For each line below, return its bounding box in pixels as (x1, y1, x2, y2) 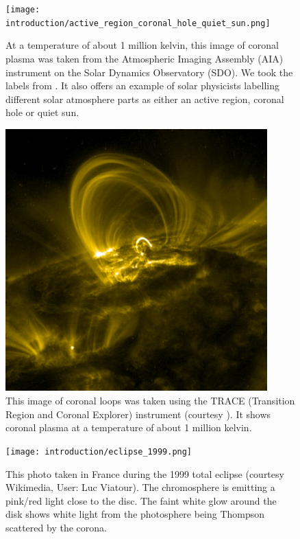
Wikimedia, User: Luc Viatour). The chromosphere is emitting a (5, 480, 275, 494)
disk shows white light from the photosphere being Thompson (5, 507, 265, 521)
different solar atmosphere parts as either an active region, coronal (5, 91, 284, 106)
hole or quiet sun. (5, 105, 79, 119)
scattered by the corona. (5, 520, 107, 534)
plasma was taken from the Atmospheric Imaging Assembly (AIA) (5, 51, 284, 65)
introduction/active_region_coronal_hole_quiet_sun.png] (5, 18, 271, 28)
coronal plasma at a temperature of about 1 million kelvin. (5, 420, 252, 435)
